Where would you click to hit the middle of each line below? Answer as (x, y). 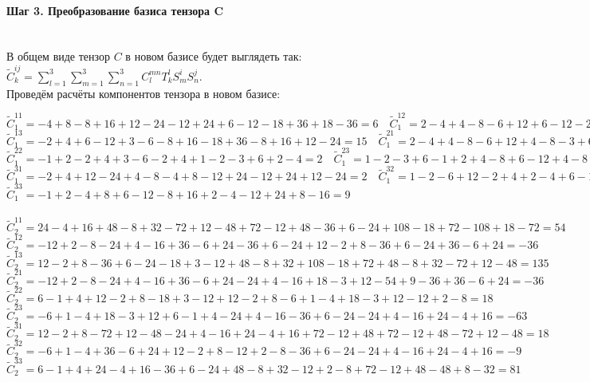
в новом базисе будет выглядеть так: (214, 56)
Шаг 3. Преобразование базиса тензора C (115, 10)
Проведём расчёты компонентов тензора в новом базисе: (144, 93)
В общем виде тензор (59, 56)
